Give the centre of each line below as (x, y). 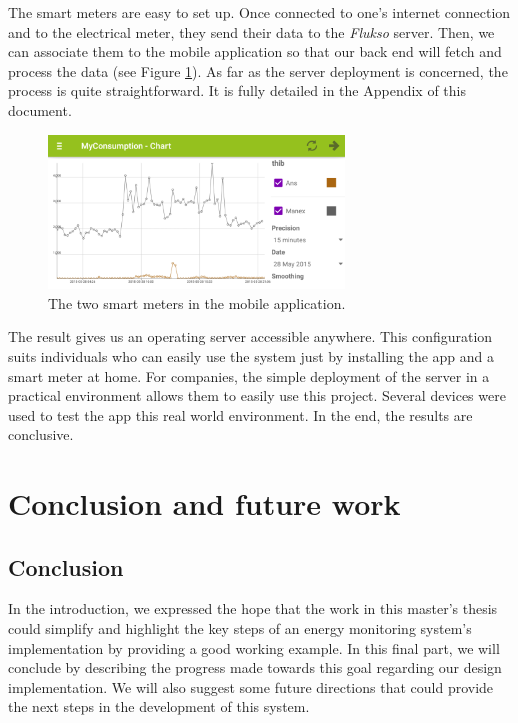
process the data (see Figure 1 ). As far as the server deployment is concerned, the (258, 70)
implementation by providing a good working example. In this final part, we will (254, 647)
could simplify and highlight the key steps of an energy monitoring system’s (240, 628)
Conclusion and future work (204, 503)
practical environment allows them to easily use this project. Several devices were (257, 395)
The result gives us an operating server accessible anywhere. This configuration (250, 336)
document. (40, 109)
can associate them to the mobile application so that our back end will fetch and (255, 51)
